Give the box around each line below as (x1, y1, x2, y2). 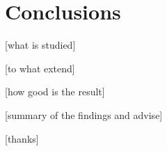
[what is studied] (5, 38, 76, 52)
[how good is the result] (5, 84, 105, 99)
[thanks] (5, 131, 39, 145)
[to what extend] (5, 61, 75, 75)
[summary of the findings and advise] (5, 107, 163, 122)
